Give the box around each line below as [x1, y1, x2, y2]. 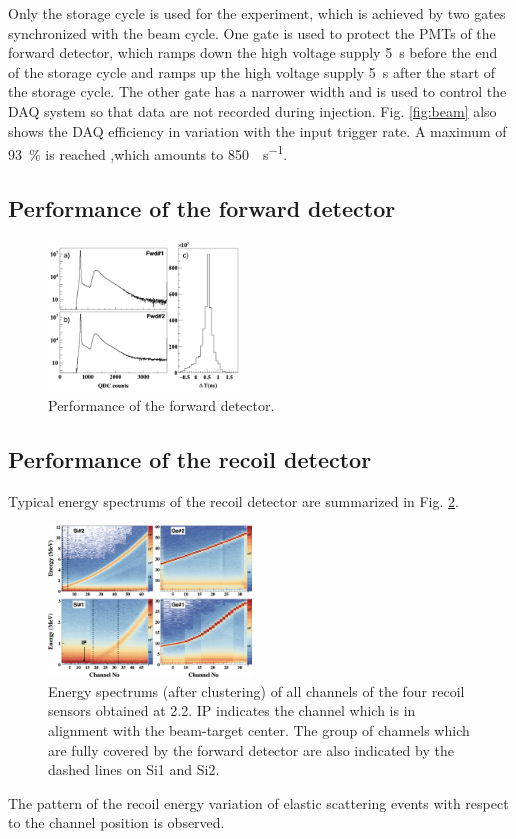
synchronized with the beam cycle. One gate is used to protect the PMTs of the [8, 22, 496, 43]
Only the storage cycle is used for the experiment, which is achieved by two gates [8, 3, 506, 23]
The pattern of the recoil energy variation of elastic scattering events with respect [8, 792, 509, 813]
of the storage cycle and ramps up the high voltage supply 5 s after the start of [8, 61, 496, 82]
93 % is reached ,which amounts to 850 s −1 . [8, 141, 288, 164]
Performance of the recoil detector [8, 443, 372, 474]
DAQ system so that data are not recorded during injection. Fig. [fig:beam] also [8, 100, 497, 121]
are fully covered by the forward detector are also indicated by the [48, 739, 454, 760]
